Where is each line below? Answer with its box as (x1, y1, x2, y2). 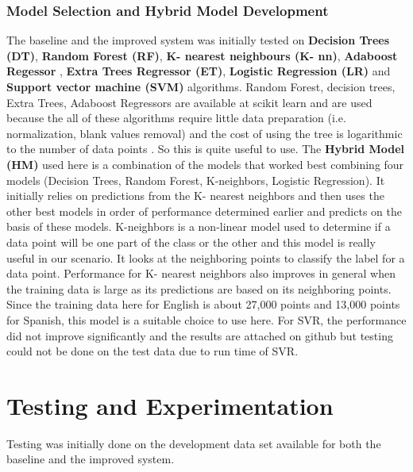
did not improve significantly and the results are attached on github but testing (6, 327, 393, 343)
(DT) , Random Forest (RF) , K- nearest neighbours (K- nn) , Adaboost (6, 47, 398, 63)
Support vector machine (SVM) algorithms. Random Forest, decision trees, (6, 79, 396, 94)
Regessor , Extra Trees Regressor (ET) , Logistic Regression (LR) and (6, 63, 391, 79)
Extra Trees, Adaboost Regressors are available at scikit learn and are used (6, 94, 372, 110)
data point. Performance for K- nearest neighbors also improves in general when (6, 265, 396, 282)
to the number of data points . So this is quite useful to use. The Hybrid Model (6, 140, 405, 157)
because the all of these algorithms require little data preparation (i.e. (6, 109, 346, 126)
